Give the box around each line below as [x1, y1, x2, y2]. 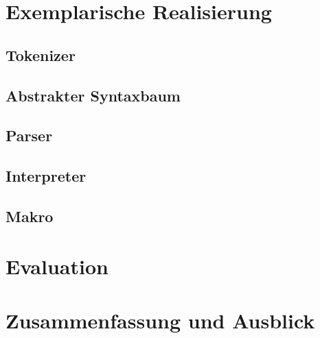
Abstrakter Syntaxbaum [5, 84, 181, 106]
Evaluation [5, 252, 108, 280]
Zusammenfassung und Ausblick [5, 306, 315, 334]
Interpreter [5, 165, 87, 186]
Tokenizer [5, 44, 76, 65]
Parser [5, 125, 53, 146]
